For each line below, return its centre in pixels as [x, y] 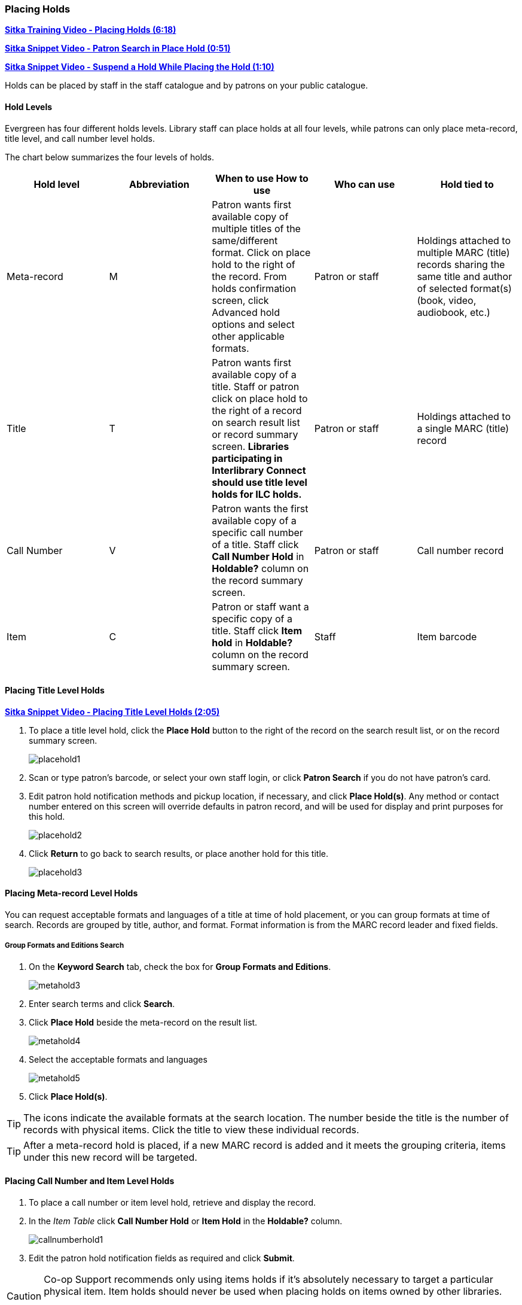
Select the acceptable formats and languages [118, 1059]
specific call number [257, 532]
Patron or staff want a [260, 606]
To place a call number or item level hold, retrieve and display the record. [173, 1203]
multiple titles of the [256, 228]
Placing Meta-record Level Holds [71, 893]
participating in [247, 458]
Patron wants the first [260, 508]
